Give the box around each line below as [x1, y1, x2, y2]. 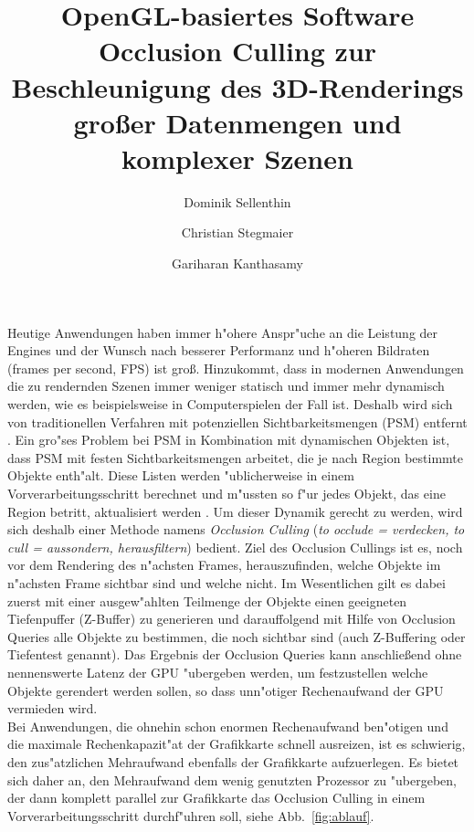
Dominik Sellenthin [184, 192, 291, 211]
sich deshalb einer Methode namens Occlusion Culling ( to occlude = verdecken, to [7, 520, 465, 539]
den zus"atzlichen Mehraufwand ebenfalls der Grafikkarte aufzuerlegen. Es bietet [7, 752, 459, 771]
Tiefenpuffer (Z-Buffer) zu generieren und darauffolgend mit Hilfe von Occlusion [7, 609, 456, 628]
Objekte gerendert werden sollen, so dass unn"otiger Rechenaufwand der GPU [7, 680, 444, 700]
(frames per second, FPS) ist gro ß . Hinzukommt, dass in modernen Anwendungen [7, 358, 464, 377]
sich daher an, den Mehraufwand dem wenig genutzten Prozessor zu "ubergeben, [7, 770, 457, 789]
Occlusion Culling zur [98, 32, 377, 69]
